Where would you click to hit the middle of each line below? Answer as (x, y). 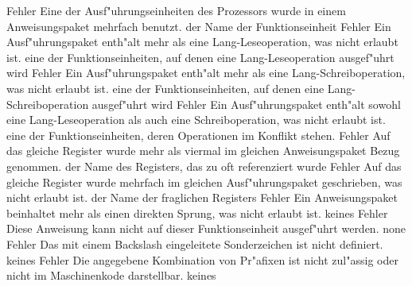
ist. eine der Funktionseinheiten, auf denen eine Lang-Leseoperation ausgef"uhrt (200, 57)
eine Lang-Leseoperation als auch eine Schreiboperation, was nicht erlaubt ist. (196, 120)
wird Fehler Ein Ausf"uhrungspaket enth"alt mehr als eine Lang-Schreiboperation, (206, 73)
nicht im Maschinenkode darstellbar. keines (111, 275)
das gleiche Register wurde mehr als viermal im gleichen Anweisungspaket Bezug (203, 151)
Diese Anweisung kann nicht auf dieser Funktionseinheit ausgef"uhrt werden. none (206, 228)
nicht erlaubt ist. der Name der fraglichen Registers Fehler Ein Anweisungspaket (202, 197)
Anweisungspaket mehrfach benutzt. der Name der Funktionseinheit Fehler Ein (199, 26)
